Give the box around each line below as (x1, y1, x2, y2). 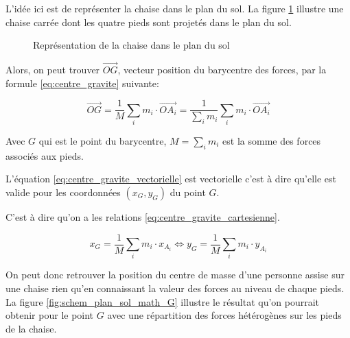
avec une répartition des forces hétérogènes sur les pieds (107, 308, 342, 322)
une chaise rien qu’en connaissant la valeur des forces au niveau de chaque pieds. (5, 280, 345, 295)
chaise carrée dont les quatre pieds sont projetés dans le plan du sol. (5, 14, 292, 29)
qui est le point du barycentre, (38, 133, 167, 147)
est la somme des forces (222, 133, 321, 147)
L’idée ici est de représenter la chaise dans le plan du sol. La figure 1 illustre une (5, 1, 344, 15)
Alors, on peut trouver (5, 62, 100, 76)
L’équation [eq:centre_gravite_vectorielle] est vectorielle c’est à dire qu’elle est (5, 171, 337, 186)
